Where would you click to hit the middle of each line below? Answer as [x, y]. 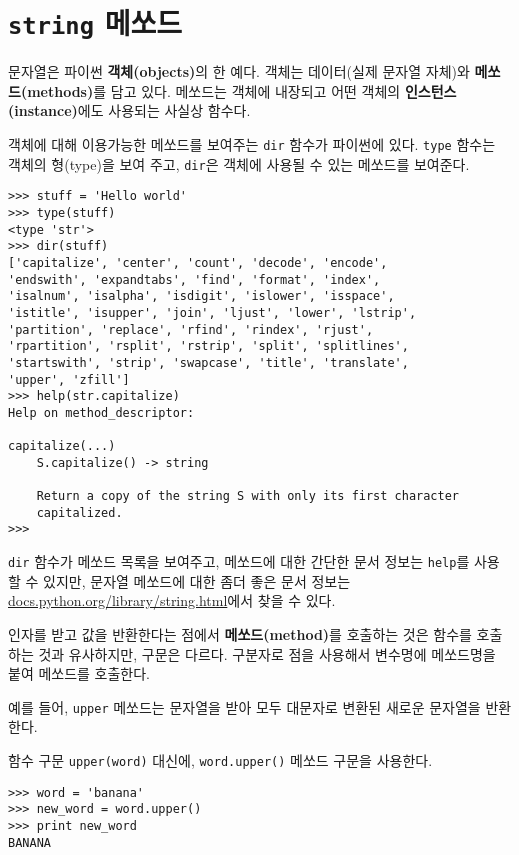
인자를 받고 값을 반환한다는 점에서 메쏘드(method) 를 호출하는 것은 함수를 [240, 633]
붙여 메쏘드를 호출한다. [79, 673]
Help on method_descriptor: [101, 412]
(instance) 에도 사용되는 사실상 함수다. [129, 110]
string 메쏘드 [95, 22]
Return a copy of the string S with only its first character [248, 496]
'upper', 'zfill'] [69, 379]
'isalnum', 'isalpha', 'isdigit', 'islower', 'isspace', [201, 296]
